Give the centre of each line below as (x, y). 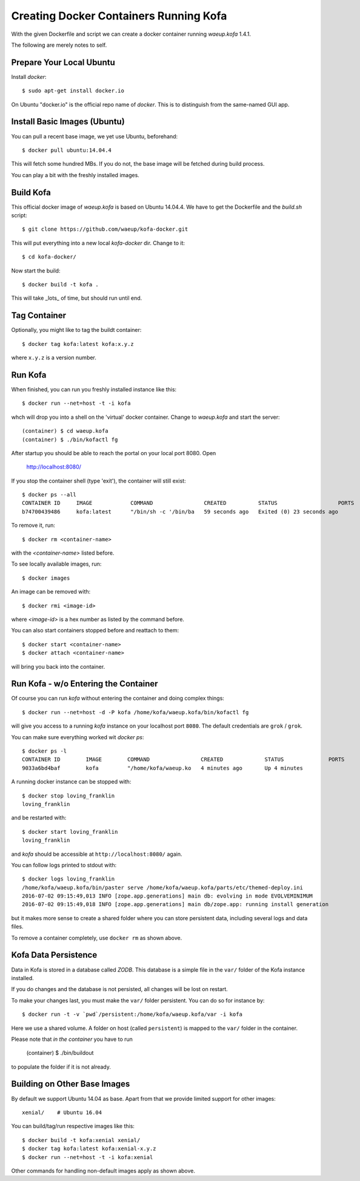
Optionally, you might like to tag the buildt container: (76, 330)
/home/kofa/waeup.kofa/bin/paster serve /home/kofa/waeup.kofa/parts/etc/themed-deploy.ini (162, 887)
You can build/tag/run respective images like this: (73, 1126)
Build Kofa (31, 192)
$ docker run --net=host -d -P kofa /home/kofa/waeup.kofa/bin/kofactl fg (135, 712)
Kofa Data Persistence (54, 955)
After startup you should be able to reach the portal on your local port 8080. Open (114, 453)
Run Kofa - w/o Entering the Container (85, 684)
